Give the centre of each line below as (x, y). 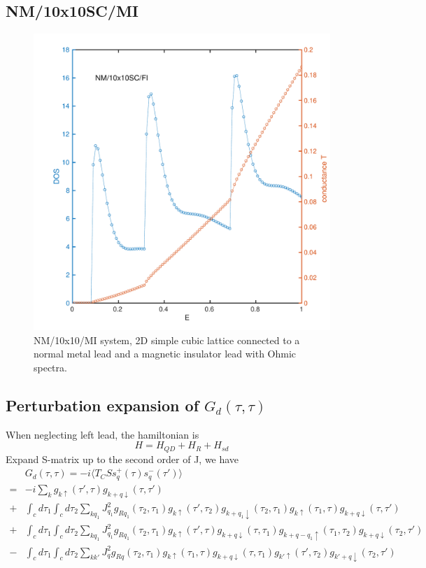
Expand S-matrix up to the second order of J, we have (122, 459)
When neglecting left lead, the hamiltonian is (102, 434)
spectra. (50, 367)
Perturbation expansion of (102, 405)
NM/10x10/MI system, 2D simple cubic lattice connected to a (167, 340)
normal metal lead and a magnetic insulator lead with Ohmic (165, 354)
